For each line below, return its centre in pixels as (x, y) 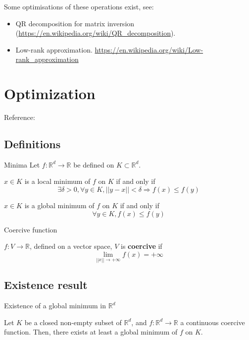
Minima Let (22, 164)
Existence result (46, 285)
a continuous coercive (213, 322)
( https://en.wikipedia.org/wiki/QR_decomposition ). (96, 33)
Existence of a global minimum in (55, 306)
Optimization (50, 93)
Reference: (20, 117)
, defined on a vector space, (71, 246)
